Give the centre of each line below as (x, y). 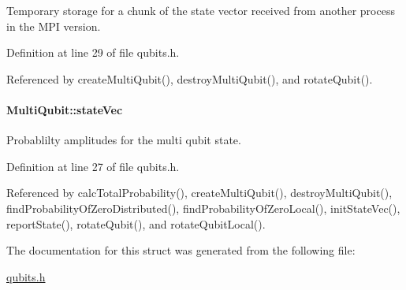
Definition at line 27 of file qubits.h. (93, 166)
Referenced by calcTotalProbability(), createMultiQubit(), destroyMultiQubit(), (199, 193)
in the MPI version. (54, 26)
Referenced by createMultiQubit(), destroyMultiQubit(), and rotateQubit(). (190, 78)
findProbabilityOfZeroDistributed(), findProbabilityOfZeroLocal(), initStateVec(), (203, 208)
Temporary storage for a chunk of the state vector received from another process (201, 10)
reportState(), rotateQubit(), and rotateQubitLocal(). (136, 223)
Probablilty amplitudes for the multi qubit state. (124, 140)
